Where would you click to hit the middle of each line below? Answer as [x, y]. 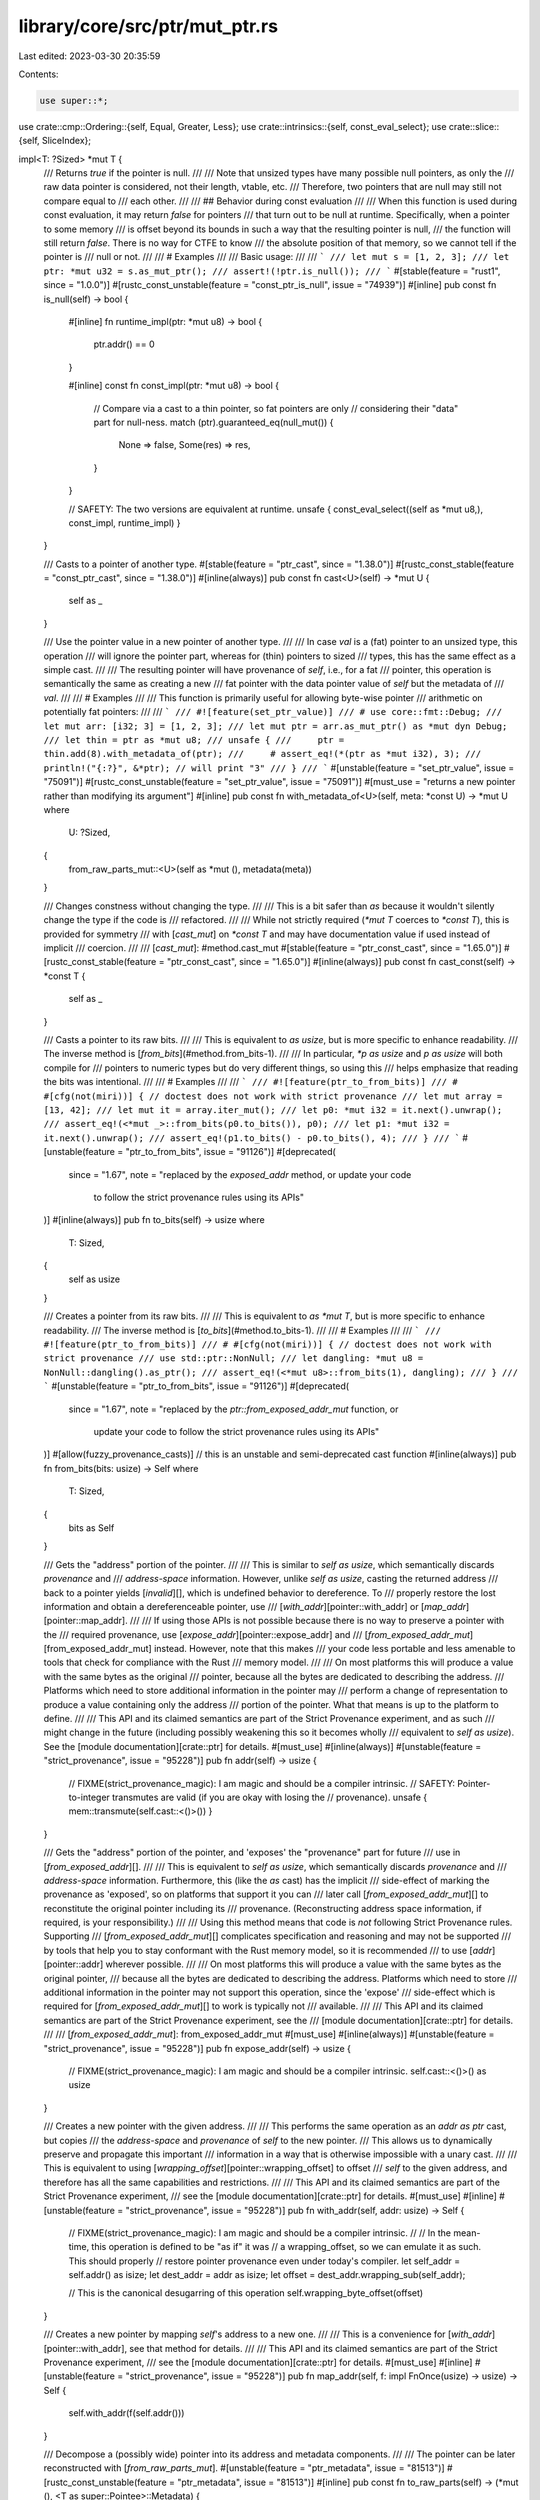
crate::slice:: [474, 126]
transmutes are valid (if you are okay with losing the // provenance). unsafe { [269, 1797]
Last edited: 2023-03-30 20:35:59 [89, 56]
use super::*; [74, 100]
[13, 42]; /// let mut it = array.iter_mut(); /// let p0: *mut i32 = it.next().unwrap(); [273, 1109]
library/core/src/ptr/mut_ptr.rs [148, 26]
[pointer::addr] [73, 1964]
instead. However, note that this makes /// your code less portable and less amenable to [334, 1649]
